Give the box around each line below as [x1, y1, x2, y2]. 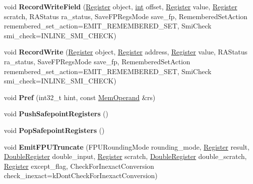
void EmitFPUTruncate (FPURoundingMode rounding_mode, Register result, [4, 141, 250, 152]
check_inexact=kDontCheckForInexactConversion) [4, 170, 158, 181]
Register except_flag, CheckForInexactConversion [4, 160, 155, 171]
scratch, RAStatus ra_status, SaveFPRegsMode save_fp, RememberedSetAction [4, 11, 248, 21]
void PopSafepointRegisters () [4, 125, 105, 135]
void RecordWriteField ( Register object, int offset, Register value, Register [4, 1, 237, 11]
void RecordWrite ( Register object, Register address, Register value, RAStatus [4, 47, 248, 57]
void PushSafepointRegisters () [4, 108, 108, 119]
